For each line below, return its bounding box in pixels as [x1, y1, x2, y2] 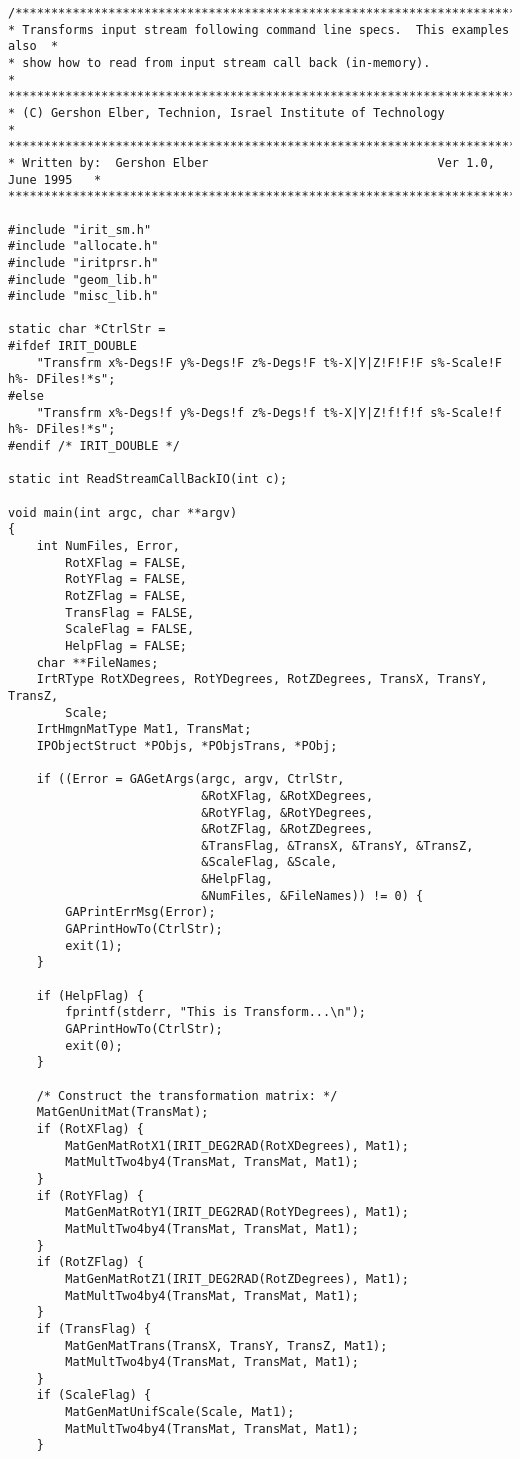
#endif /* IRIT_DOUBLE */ [8, 439, 180, 454]
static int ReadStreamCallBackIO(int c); [8, 472, 288, 487]
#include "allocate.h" [8, 239, 159, 254]
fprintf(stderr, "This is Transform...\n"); [65, 1005, 366, 1020]
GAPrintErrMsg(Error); [65, 905, 216, 920]
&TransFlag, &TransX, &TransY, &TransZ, [201, 838, 474, 853]
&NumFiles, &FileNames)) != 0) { [201, 888, 424, 903]
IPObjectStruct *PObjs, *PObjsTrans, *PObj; [36, 738, 338, 753]
